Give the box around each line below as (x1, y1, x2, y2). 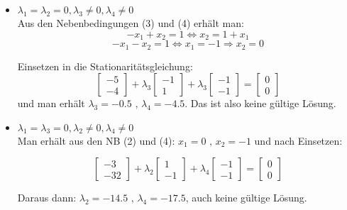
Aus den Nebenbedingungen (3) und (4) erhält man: (17, 16, 244, 30)
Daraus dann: (17, 190, 77, 205)
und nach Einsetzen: (254, 133, 343, 148)
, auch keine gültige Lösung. (185, 190, 307, 205)
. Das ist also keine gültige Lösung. (184, 96, 336, 111)
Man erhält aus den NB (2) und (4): (17, 133, 175, 148)
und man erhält (17, 96, 85, 111)
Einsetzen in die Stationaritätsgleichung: (17, 58, 193, 73)
